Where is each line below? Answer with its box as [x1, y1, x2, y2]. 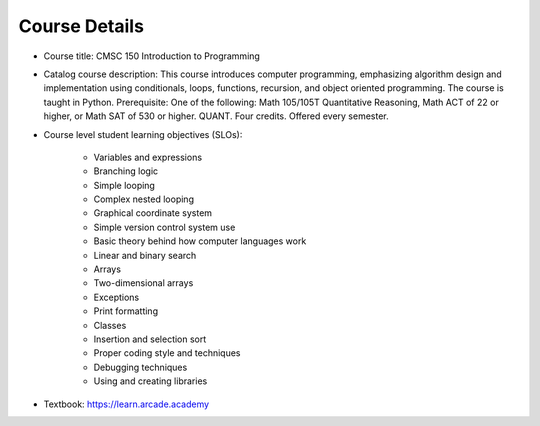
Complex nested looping [93, 193, 195, 205]
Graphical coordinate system [93, 207, 213, 219]
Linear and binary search [93, 249, 197, 261]
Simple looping [93, 179, 155, 191]
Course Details [18, 15, 145, 37]
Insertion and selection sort [93, 333, 207, 345]
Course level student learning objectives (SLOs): [43, 128, 243, 140]
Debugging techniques [93, 361, 188, 373]
